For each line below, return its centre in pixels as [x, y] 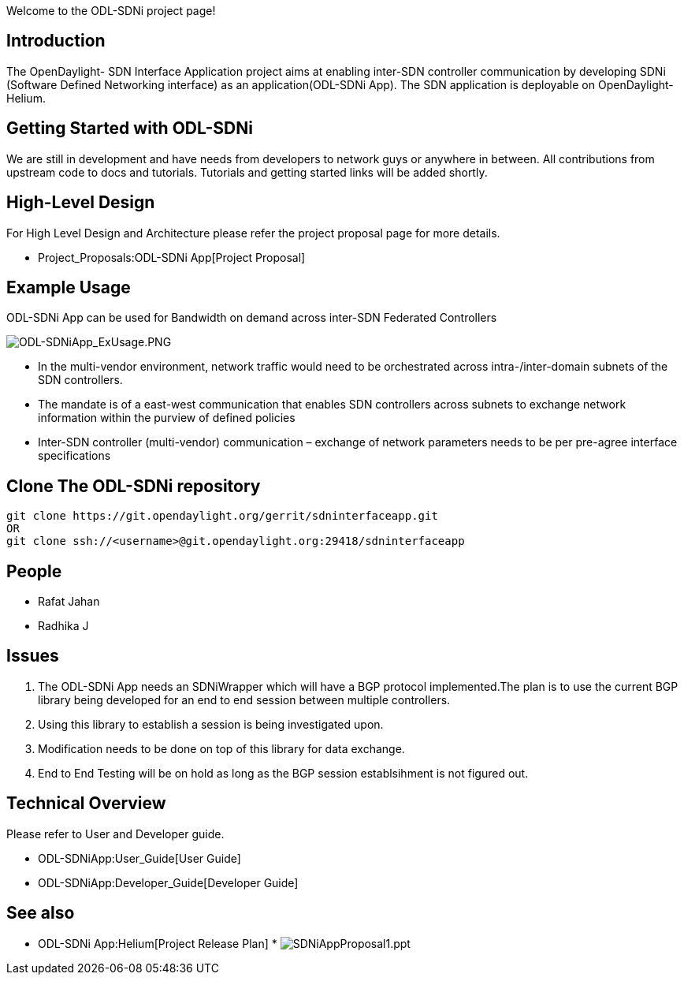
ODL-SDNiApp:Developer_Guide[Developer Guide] [168, 882]
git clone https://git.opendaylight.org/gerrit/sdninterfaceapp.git [222, 516]
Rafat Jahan [69, 602]
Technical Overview [86, 804]
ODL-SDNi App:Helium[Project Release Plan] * [158, 943]
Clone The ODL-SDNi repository [134, 486]
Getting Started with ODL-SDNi [130, 129]
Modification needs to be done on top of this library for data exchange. [221, 748]
